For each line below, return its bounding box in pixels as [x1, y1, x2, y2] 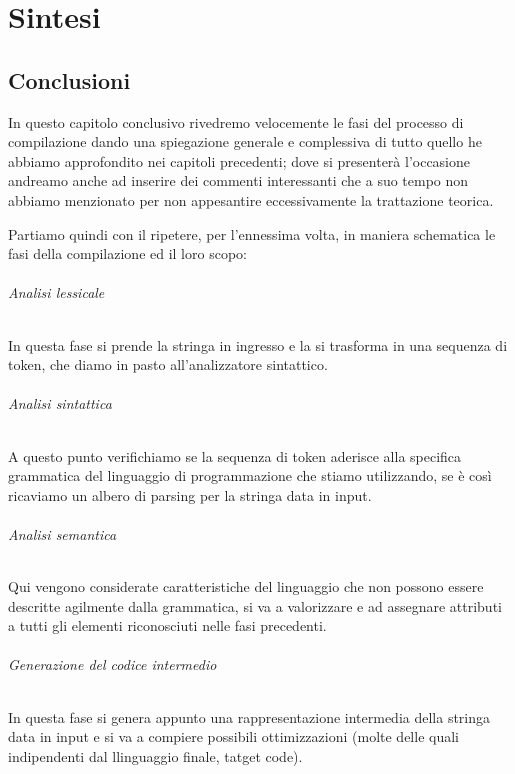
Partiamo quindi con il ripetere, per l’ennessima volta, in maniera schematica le [8, 223, 496, 244]
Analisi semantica [8, 523, 117, 544]
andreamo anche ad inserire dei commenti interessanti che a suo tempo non [8, 170, 469, 191]
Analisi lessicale [8, 282, 105, 303]
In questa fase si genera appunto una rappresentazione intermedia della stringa [8, 706, 491, 727]
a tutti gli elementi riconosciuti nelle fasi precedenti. [8, 615, 327, 636]
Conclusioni [8, 64, 131, 95]
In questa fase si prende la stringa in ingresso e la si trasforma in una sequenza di [8, 334, 508, 355]
